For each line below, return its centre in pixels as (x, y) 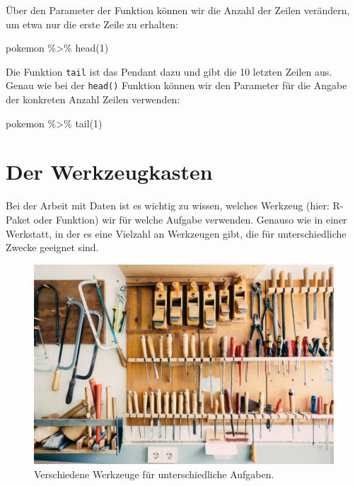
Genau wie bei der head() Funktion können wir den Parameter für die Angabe (176, 85)
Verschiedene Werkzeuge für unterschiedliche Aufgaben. (154, 474)
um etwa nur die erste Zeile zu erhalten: (92, 24)
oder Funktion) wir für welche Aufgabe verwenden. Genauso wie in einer (190, 219)
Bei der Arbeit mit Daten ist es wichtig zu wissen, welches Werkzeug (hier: (168, 206)
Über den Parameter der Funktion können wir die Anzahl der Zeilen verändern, (178, 10)
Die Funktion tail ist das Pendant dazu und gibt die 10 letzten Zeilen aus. (169, 71)
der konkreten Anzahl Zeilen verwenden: (93, 99)
